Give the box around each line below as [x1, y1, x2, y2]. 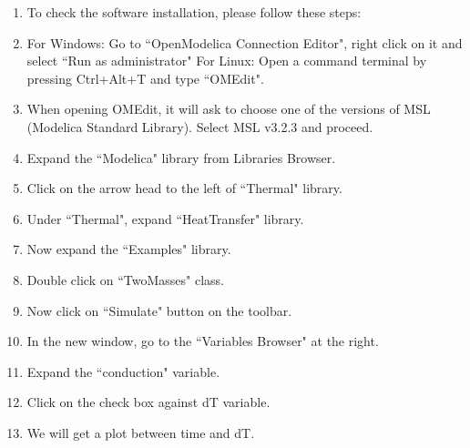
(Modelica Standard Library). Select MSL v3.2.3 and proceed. [26, 117, 373, 136]
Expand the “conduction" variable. [26, 361, 220, 381]
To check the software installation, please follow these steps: [26, 3, 362, 21]
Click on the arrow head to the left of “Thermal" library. [26, 178, 342, 198]
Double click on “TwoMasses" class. [26, 270, 224, 289]
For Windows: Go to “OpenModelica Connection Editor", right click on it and [26, 33, 463, 52]
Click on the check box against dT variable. [26, 392, 271, 412]
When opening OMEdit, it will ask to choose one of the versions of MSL [26, 99, 431, 118]
